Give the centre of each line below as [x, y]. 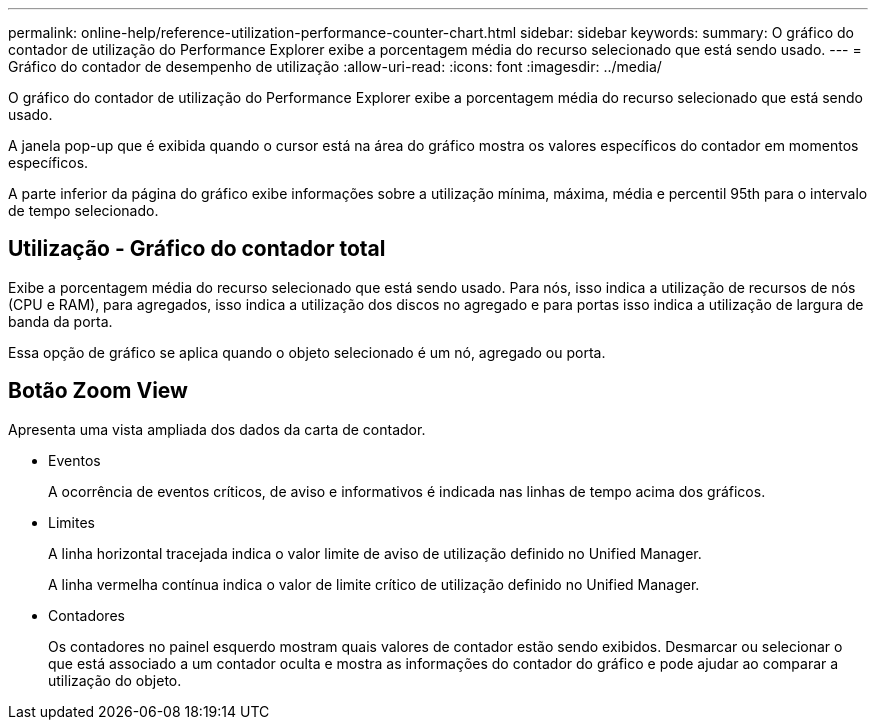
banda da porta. [60, 321]
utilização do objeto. [115, 680]
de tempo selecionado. [83, 210]
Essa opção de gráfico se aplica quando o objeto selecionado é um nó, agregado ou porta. [307, 352]
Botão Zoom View [98, 391]
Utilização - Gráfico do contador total [197, 249]
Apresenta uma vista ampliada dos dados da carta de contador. [217, 429]
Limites [71, 522]
